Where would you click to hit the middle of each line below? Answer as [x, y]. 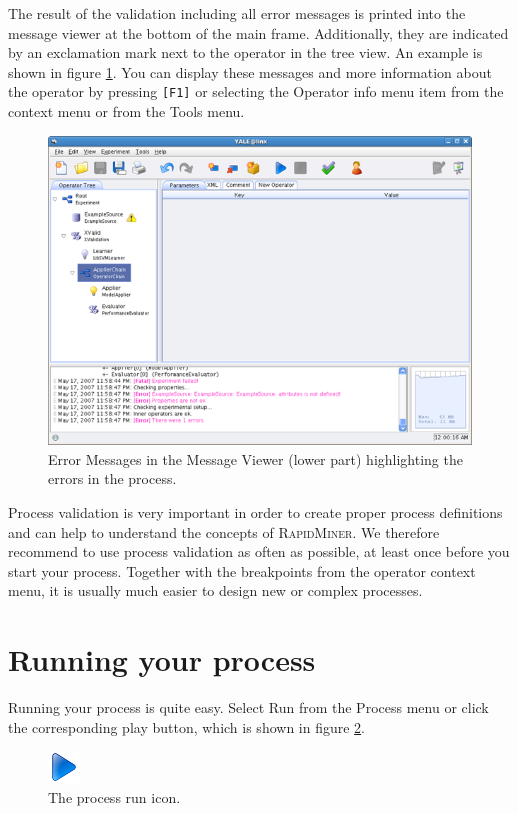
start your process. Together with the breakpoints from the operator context [242, 570]
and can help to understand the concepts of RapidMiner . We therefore [224, 531]
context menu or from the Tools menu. [126, 111]
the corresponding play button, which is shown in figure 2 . [187, 726]
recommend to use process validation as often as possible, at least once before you [259, 551]
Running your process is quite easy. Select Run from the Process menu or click [248, 707]
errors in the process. [112, 478]
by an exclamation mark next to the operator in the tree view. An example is [245, 52]
